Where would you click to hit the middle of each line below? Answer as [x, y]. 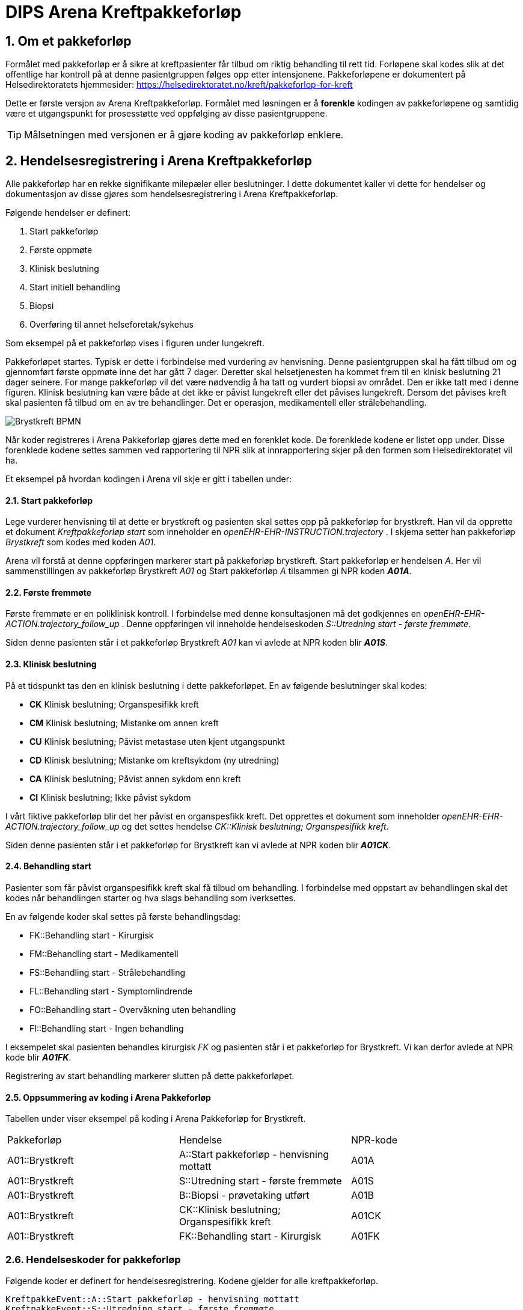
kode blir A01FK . [38, 1057]
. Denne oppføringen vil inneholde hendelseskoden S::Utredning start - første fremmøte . [296, 624]
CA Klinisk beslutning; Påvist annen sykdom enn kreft [135, 779]
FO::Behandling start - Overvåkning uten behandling [133, 1009]
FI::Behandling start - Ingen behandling [107, 1028]
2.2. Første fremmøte [49, 592]
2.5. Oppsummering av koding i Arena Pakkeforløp [108, 1097]
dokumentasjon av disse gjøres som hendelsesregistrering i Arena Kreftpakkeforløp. [172, 194]
